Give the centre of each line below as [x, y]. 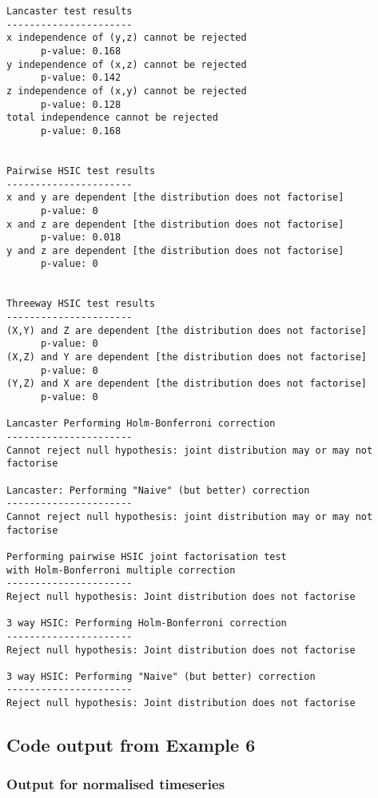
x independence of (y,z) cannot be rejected [127, 38]
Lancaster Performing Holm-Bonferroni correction [141, 424]
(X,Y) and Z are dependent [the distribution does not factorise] [187, 330]
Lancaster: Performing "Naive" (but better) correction [158, 490]
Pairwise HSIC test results [81, 171]
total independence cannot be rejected [112, 118]
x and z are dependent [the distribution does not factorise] [175, 224]
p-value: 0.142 [81, 78]
